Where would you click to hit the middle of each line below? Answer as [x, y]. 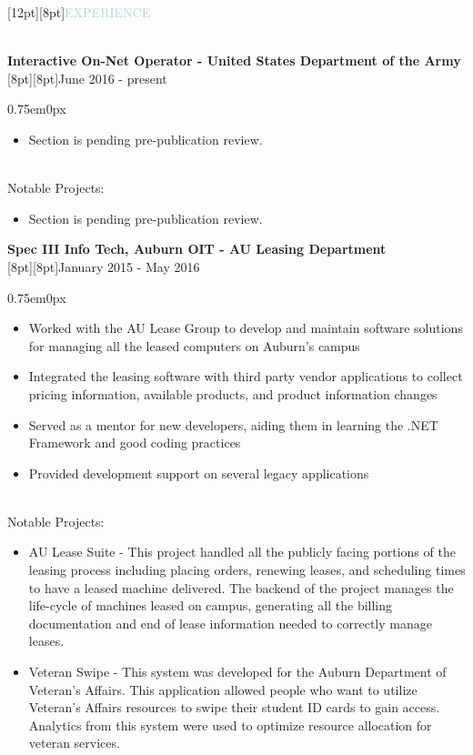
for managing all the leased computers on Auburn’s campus [194, 345]
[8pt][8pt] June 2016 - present [87, 78]
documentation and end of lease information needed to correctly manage [230, 623]
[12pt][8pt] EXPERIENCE [79, 12]
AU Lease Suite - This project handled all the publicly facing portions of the [242, 552]
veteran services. [74, 743]
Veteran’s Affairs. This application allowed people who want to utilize [223, 689]
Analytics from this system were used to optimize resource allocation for [230, 725]
